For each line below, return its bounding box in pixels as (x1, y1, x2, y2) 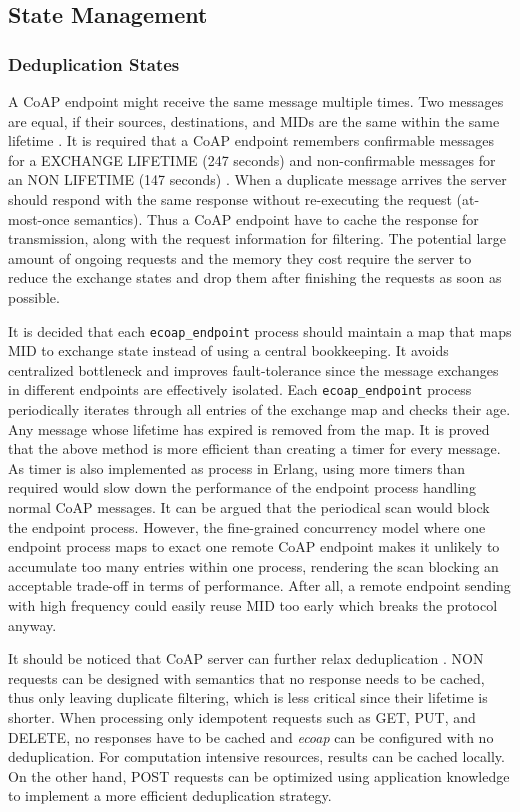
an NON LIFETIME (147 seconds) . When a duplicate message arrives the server (8, 169, 507, 190)
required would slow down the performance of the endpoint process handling (8, 477, 476, 498)
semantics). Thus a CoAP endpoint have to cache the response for (74, 208, 479, 229)
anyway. (8, 614, 57, 635)
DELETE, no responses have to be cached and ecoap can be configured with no (8, 726, 494, 747)
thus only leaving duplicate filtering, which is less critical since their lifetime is (8, 687, 488, 708)
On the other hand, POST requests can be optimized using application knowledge (8, 765, 510, 786)
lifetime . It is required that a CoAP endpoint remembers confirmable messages (8, 130, 495, 151)
